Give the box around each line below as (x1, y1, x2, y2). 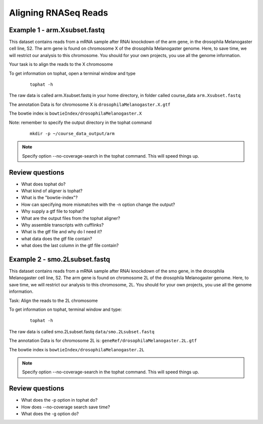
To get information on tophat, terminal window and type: (9, 306, 122, 312)
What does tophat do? (21, 181, 66, 187)
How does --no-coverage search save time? (21, 404, 111, 410)
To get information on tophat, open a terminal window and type (9, 70, 136, 76)
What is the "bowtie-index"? (21, 195, 78, 201)
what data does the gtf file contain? (21, 236, 93, 242)
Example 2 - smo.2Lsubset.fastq (9, 255, 111, 263)
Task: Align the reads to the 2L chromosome (9, 298, 98, 303)
